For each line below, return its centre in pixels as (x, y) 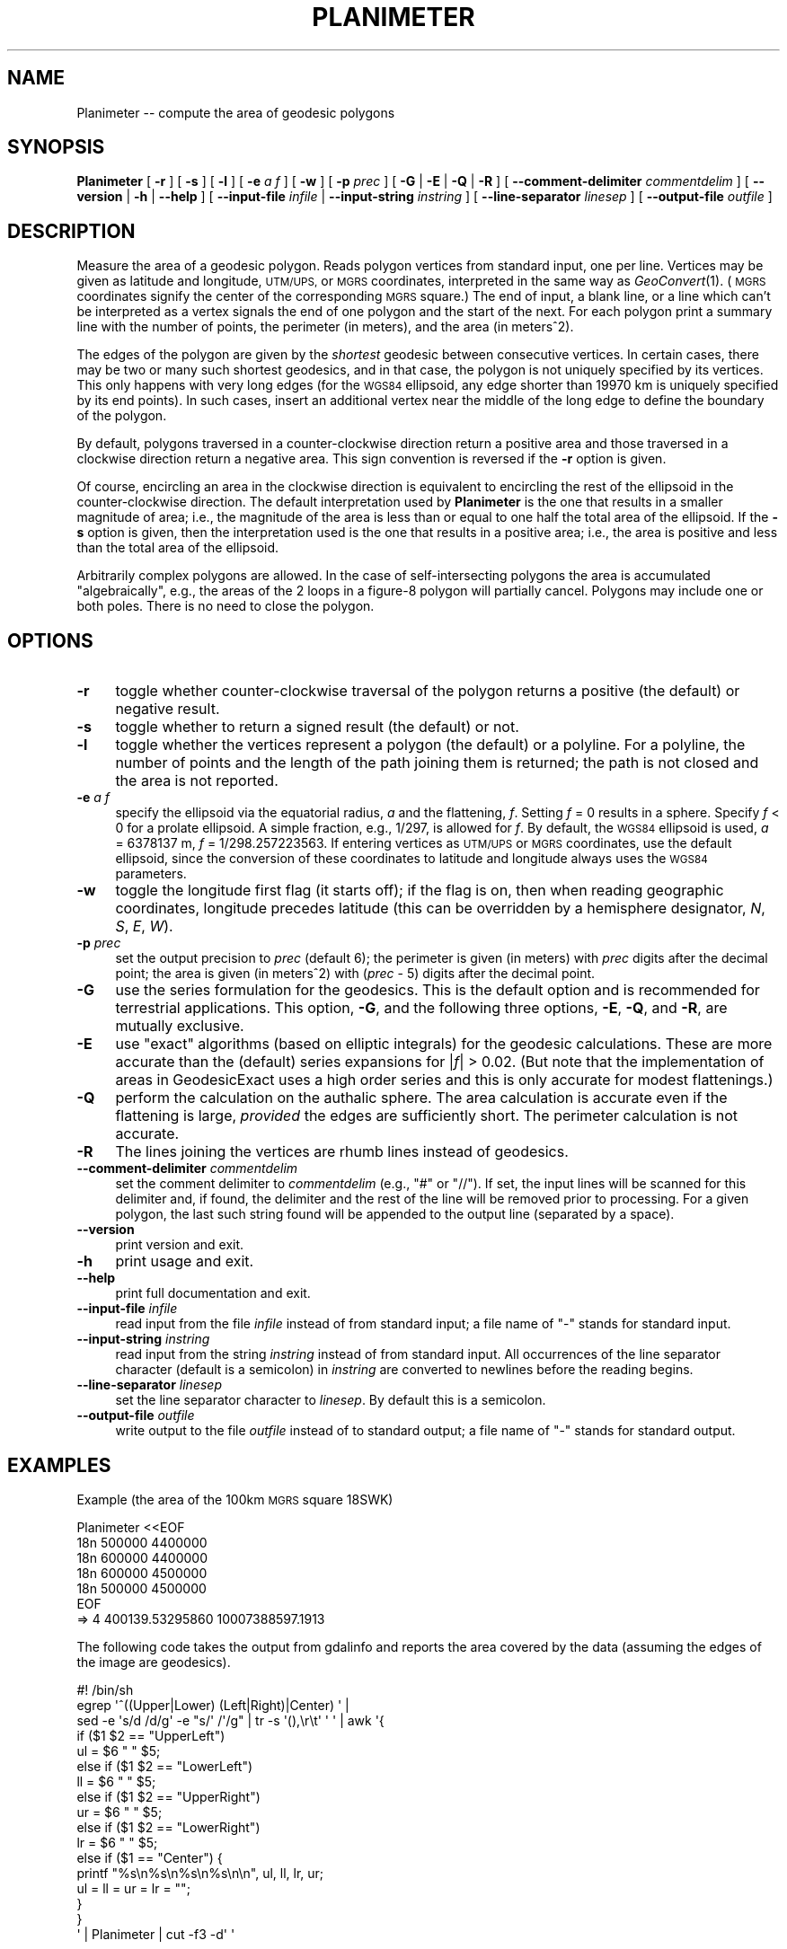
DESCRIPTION (71, 231)
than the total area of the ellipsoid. (178, 548)
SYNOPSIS (56, 147)
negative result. (168, 709)
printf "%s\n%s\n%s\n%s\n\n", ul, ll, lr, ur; (200, 1873)
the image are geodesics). (154, 1662)
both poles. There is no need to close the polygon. (225, 606)
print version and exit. (180, 1245)
